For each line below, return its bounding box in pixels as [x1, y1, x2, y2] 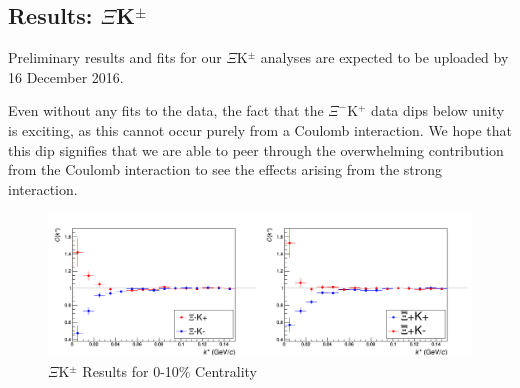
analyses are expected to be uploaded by [260, 47, 509, 68]
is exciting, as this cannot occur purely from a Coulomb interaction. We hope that [8, 119, 513, 140]
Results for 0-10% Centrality [82, 360, 258, 381]
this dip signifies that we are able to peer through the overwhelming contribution [8, 139, 504, 160]
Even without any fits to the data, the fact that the [8, 100, 324, 121]
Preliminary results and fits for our [8, 47, 222, 68]
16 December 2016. [8, 66, 124, 87]
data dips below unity [371, 100, 505, 121]
